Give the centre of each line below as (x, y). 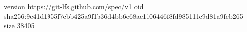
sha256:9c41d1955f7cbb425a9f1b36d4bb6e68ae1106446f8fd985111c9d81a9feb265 (123, 16)
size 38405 (19, 25)
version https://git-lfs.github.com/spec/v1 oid (74, 6)
